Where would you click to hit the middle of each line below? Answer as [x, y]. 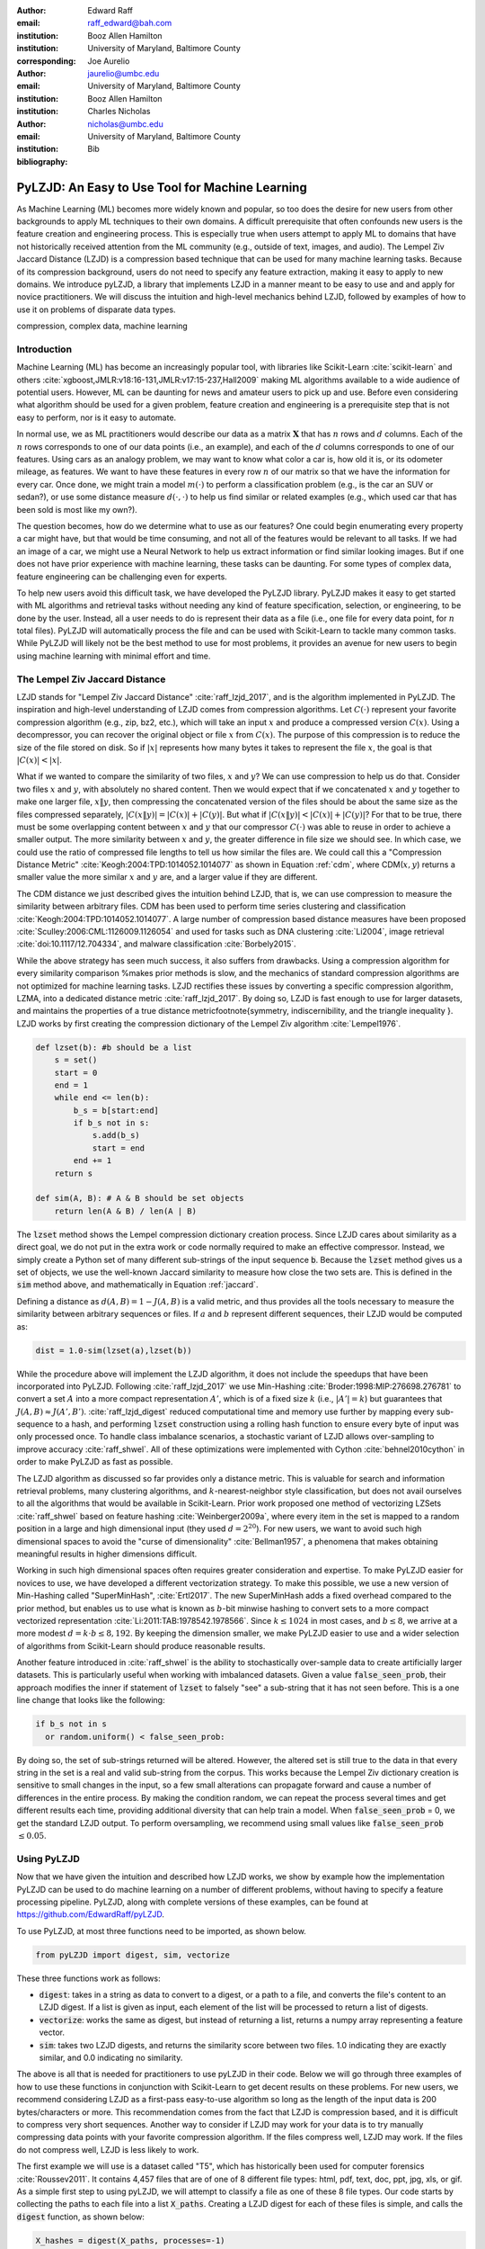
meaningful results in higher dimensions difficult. [107, 1554]
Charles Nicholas [119, 112]
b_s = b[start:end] [116, 1110]
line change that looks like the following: [91, 1700]
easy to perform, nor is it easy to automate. [97, 417]
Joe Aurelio [109, 61]
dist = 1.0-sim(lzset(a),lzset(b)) [114, 1350]
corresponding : [46, 61]
